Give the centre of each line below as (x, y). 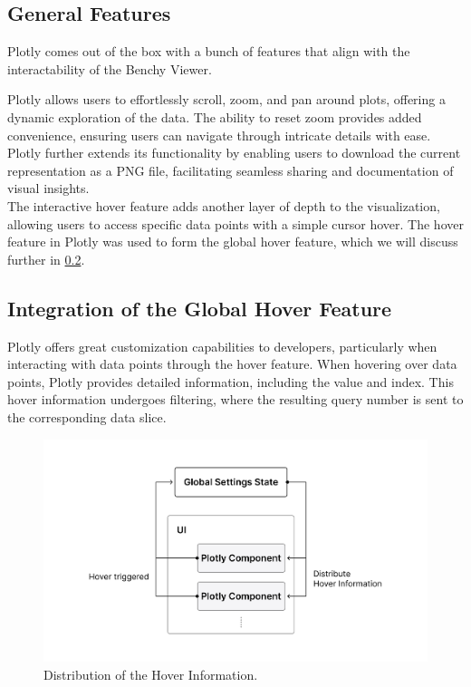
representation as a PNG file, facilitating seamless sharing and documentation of (231, 170)
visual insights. (48, 188)
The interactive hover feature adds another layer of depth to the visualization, (224, 205)
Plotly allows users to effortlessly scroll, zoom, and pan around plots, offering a (226, 99)
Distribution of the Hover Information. (151, 674)
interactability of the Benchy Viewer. (110, 68)
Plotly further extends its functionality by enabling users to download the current (234, 153)
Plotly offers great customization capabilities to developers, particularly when (222, 346)
